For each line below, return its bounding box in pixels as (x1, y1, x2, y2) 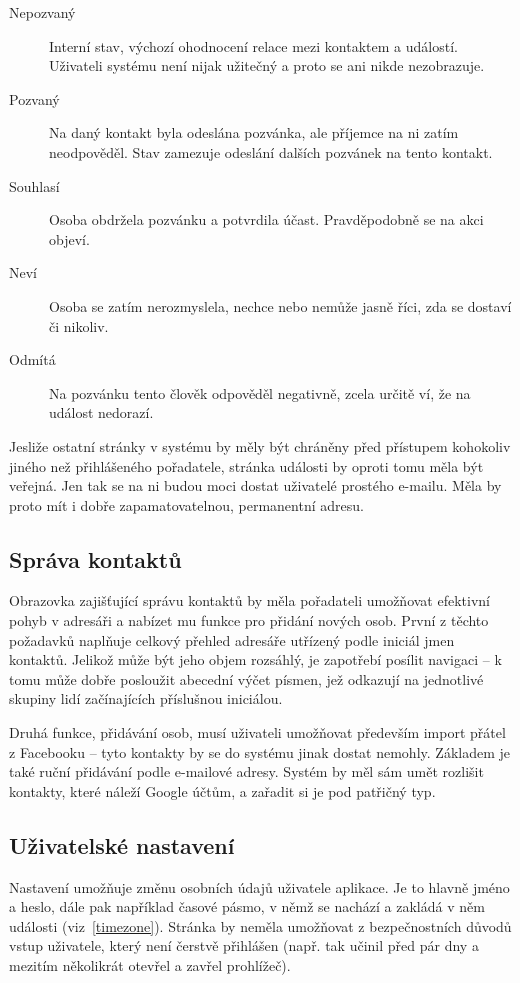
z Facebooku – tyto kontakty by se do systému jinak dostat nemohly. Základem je (9, 741, 510, 762)
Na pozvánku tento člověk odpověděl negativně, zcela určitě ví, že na (49, 382, 471, 403)
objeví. (49, 228, 90, 249)
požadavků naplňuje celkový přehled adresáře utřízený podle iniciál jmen (9, 629, 455, 650)
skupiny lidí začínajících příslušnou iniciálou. (9, 688, 283, 709)
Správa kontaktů (9, 543, 182, 574)
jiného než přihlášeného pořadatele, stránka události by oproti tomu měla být (9, 455, 484, 476)
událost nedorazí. (49, 402, 154, 423)
